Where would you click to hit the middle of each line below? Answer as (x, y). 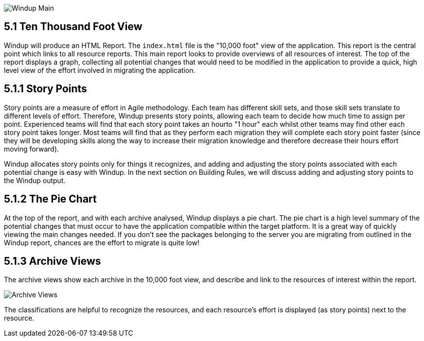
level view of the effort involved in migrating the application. (100, 70)
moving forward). (32, 149)
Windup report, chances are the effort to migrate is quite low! (102, 242)
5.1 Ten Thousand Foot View (73, 27)
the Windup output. (35, 180)
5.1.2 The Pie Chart (50, 199)
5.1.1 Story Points (45, 89)
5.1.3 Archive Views (53, 261)
